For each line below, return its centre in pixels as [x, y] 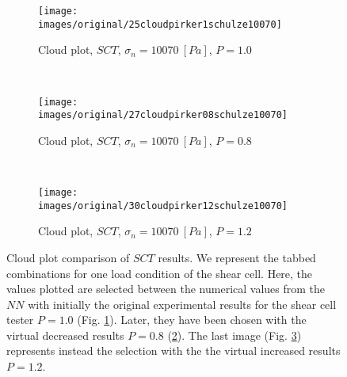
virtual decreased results [65, 335]
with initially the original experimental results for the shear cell [182, 304]
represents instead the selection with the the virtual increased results [173, 350]
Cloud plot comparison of [68, 257]
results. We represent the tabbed [237, 257]
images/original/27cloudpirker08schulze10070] [163, 115]
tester [20, 320]
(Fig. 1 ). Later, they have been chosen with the [192, 320]
